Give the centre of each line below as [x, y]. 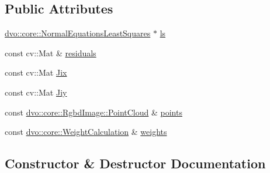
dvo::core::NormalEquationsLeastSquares [78, 33]
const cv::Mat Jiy [36, 92]
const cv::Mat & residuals [51, 52]
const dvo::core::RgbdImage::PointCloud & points [94, 112]
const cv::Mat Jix [36, 72]
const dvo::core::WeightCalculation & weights [86, 132]
